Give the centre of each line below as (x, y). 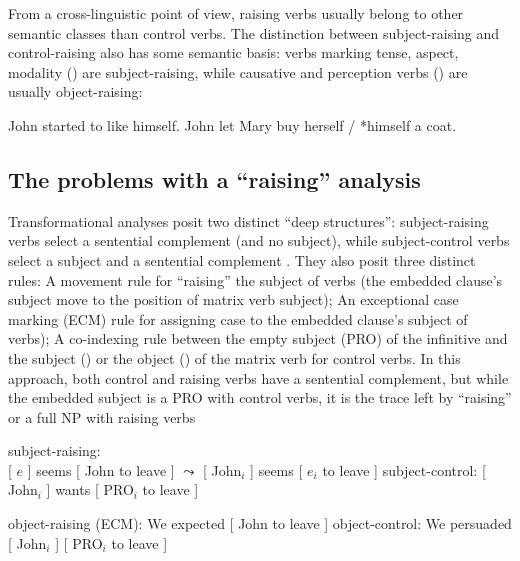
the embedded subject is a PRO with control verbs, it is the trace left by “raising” (260, 397)
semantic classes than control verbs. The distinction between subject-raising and (254, 32)
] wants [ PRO (90, 489)
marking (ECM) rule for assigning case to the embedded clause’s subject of (238, 318)
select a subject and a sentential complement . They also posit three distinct (242, 259)
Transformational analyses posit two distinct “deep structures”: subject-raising (248, 220)
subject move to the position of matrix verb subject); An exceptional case (233, 299)
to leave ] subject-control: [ (404, 469)
